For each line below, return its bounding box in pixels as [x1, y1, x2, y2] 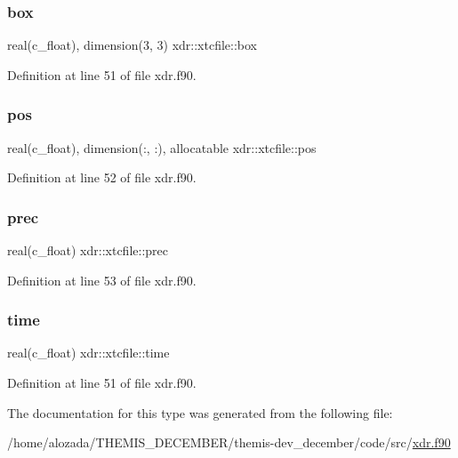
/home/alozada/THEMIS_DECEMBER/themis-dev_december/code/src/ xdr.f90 [7, 433, 451, 452]
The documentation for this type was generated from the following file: [7, 403, 393, 422]
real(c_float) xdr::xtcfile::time [7, 343, 170, 362]
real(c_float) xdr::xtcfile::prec [7, 241, 168, 260]
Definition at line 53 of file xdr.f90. [7, 270, 197, 289]
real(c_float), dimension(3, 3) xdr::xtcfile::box [7, 36, 257, 54]
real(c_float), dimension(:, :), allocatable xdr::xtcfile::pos [7, 138, 317, 157]
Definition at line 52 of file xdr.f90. [7, 168, 197, 187]
